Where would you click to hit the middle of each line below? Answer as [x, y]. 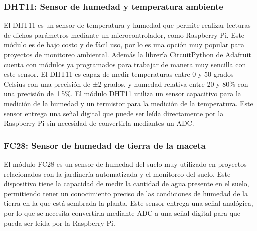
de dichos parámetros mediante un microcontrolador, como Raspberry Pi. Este [124, 35]
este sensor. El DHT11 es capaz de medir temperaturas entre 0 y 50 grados [119, 74]
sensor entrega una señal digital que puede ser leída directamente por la [114, 113]
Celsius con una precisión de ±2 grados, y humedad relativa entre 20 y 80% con [126, 84]
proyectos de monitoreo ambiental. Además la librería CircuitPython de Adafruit [128, 54]
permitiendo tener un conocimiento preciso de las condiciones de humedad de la [126, 193]
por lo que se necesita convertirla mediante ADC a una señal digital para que [122, 212]
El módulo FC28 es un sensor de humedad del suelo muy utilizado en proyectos [125, 163]
